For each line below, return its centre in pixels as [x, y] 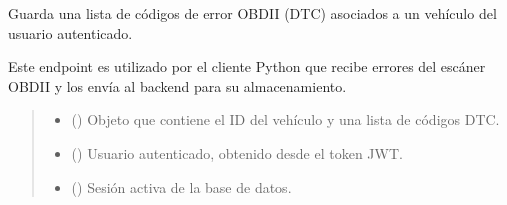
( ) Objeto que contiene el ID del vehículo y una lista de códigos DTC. [285, 119]
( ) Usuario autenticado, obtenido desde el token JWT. [237, 152]
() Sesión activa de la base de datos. [181, 186]
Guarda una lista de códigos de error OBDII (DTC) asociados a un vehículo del [252, 13]
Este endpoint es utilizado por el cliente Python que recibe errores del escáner [247, 66]
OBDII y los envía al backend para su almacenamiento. [177, 85]
